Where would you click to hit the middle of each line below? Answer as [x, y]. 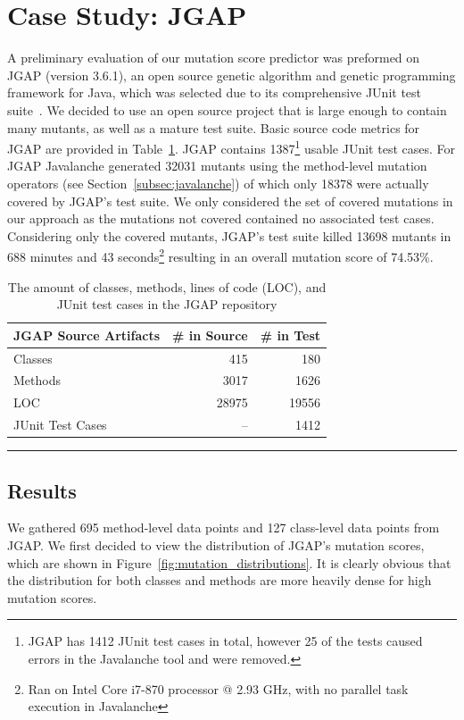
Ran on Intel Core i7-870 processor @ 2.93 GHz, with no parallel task [218, 688]
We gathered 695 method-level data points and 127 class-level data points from [224, 527]
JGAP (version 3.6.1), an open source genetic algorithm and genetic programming [232, 75]
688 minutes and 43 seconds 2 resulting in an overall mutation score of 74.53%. [220, 255]
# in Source [210, 335]
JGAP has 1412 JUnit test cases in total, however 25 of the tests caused [225, 641]
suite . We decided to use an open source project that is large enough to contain [227, 109]
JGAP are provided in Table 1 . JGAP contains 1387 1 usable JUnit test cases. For [232, 147]
